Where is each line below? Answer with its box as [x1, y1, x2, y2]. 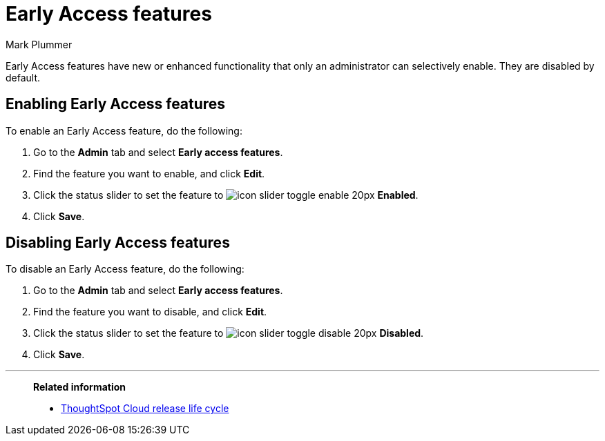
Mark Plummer [6, 38, 73, 50]
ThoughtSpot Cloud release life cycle [61, 402, 229, 415]
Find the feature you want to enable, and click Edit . [33, 167, 265, 179]
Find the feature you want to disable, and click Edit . [33, 306, 267, 318]
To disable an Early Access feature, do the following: [6, 263, 244, 275]
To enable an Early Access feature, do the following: [6, 124, 242, 137]
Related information [33, 381, 126, 393]
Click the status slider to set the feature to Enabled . [33, 188, 419, 201]
